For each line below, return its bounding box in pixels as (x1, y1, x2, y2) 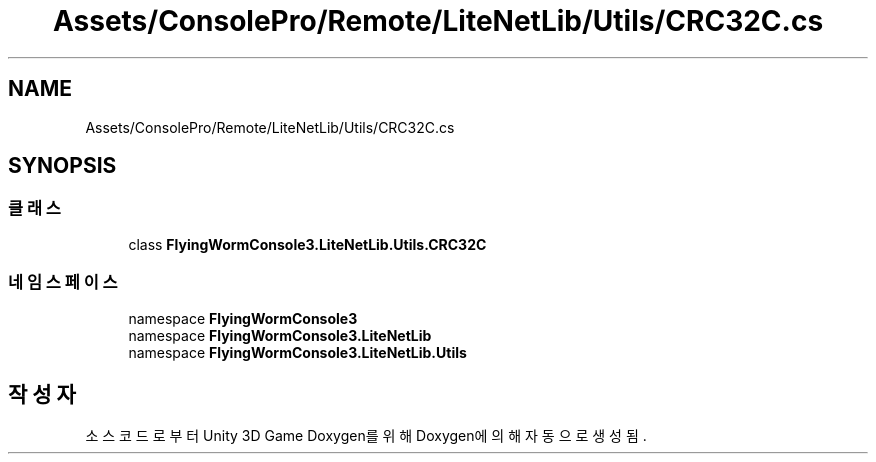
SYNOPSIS (8, 153, 117, 179)
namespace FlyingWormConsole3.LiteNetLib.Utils (128, 343, 467, 361)
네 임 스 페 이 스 (8, 272, 118, 293)
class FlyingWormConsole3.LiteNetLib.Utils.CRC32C (128, 235, 487, 253)
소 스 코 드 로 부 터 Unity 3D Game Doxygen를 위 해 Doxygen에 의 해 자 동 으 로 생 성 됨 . (85, 427, 647, 445)
